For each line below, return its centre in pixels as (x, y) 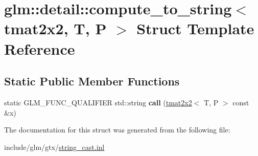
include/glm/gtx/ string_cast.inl (54, 147)
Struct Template (195, 28)
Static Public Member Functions (92, 81)
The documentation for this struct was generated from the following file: (117, 130)
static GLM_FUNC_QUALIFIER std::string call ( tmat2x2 (98, 102)
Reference (40, 48)
